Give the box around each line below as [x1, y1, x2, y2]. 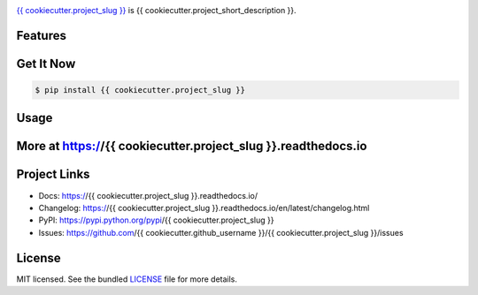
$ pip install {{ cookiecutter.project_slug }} [35, 85, 245, 95]
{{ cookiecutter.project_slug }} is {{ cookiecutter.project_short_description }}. [16, 5, 297, 15]
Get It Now [16, 56, 76, 71]
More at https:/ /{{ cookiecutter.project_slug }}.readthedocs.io [16, 139, 367, 154]
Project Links [16, 167, 90, 182]
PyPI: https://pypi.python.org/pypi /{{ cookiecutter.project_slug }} [38, 215, 274, 225]
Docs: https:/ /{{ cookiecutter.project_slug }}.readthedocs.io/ [38, 190, 258, 200]
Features [16, 27, 66, 43]
